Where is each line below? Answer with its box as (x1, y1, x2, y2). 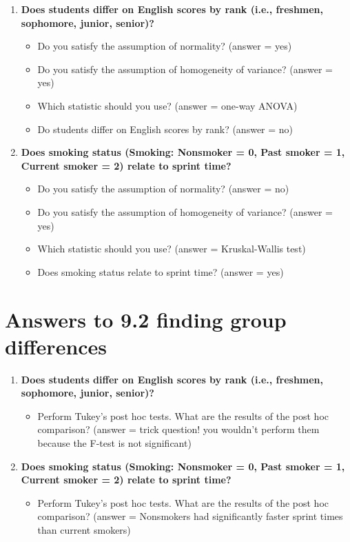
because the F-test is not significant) (37, 436, 192, 450)
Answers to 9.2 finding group (5, 305, 287, 333)
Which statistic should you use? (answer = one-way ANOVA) (37, 98, 298, 112)
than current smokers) (37, 522, 131, 536)
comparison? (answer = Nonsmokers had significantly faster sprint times (37, 509, 343, 523)
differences (5, 332, 107, 360)
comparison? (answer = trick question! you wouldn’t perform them (37, 422, 320, 436)
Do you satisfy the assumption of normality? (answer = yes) (37, 39, 292, 53)
